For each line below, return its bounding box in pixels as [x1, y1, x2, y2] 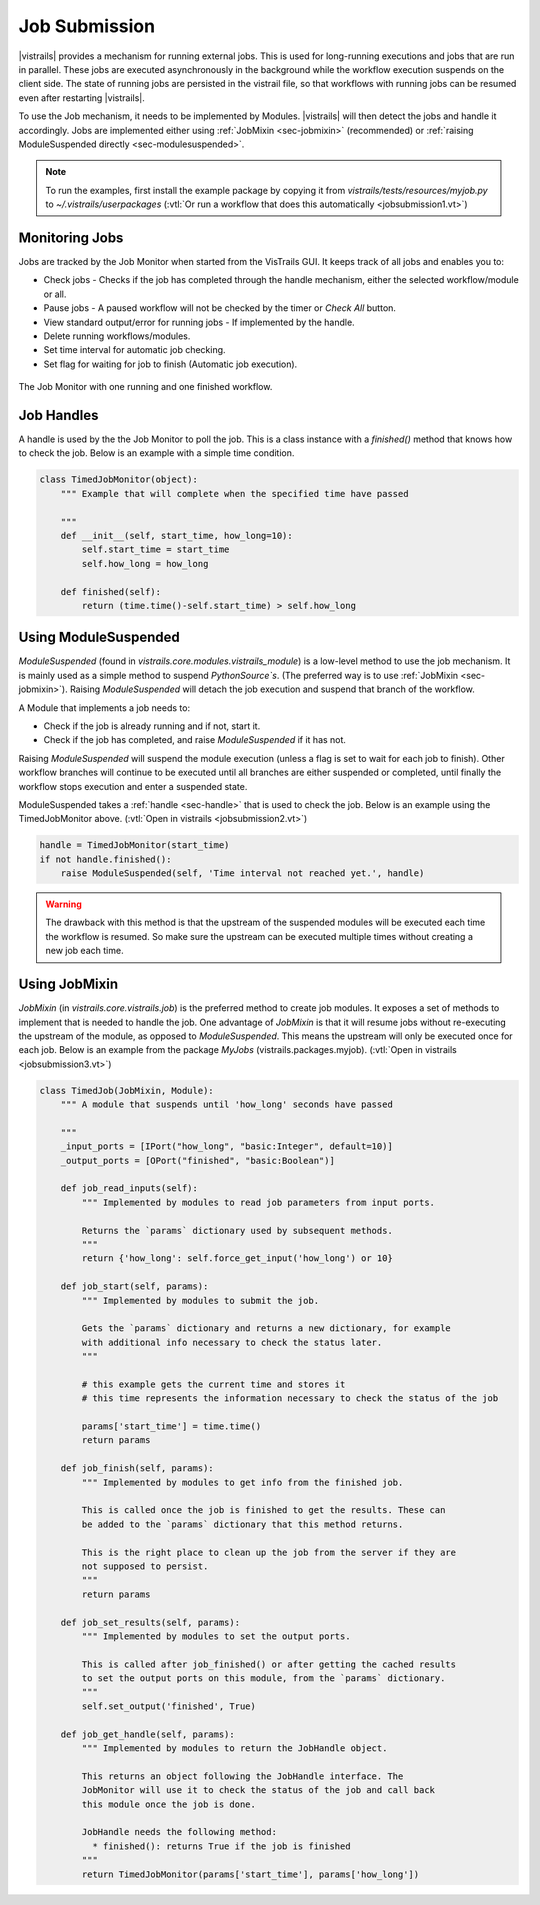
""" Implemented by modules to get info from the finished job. [81, 1476, 404, 1488]
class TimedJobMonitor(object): [39, 474, 199, 485]
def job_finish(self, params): [60, 1463, 214, 1474]
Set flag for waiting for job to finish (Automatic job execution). [43, 358, 298, 370]
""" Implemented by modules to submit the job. [81, 1295, 320, 1306]
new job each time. [45, 945, 124, 957]
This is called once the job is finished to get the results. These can [81, 1505, 446, 1516]
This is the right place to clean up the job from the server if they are [81, 1546, 457, 1558]
